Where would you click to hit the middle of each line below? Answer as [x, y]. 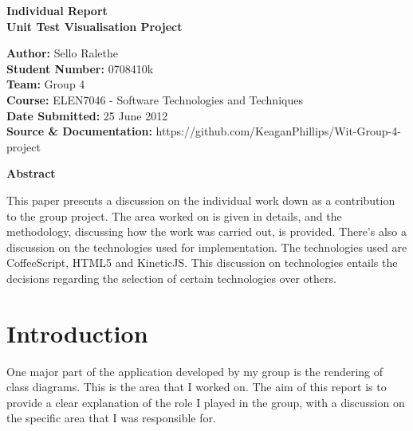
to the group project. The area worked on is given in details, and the [174, 215]
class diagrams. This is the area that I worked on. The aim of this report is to [197, 387]
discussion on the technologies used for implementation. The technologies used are [207, 247]
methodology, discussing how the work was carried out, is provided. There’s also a [206, 231]
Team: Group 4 [46, 84]
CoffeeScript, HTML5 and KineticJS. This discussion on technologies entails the [202, 263]
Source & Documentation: [79, 131]
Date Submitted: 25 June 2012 [87, 115]
